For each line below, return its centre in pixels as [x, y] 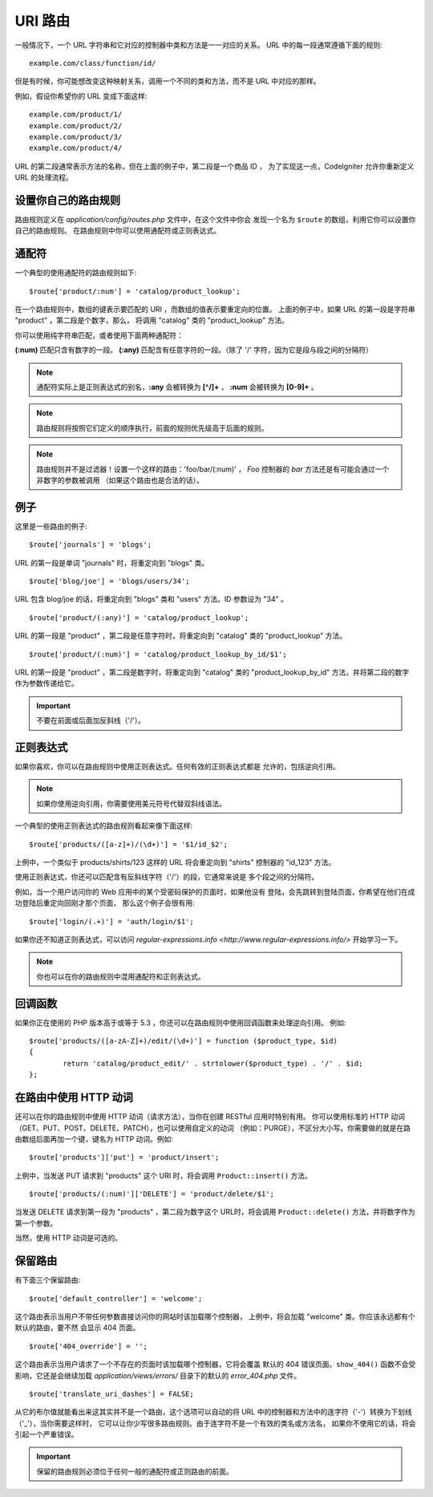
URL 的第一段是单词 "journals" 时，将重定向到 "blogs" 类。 [111, 562]
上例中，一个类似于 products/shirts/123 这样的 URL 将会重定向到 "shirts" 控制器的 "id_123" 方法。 [175, 862]
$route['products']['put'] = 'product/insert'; [124, 1158]
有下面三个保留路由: [48, 1280]
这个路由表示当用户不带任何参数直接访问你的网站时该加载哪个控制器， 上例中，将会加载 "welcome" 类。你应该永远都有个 [215, 1316]
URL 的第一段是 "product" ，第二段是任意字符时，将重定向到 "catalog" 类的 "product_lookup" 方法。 [181, 636]
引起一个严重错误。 [47, 1434]
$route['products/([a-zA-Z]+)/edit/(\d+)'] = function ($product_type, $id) [184, 1041]
